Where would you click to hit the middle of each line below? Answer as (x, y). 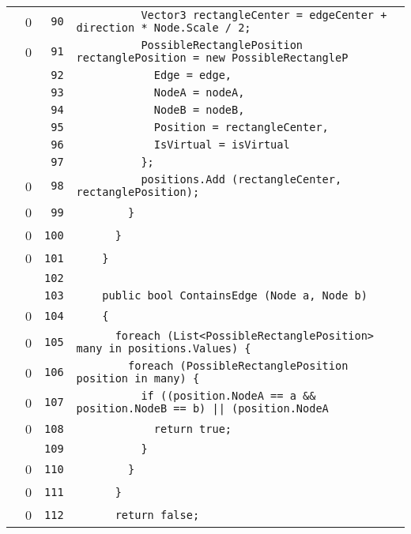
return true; (193, 429)
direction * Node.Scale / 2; (164, 28)
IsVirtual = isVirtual (222, 145)
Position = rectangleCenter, (241, 127)
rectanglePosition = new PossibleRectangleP (212, 58)
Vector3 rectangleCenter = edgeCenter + (264, 15)
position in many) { (138, 378)
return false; (157, 515)
